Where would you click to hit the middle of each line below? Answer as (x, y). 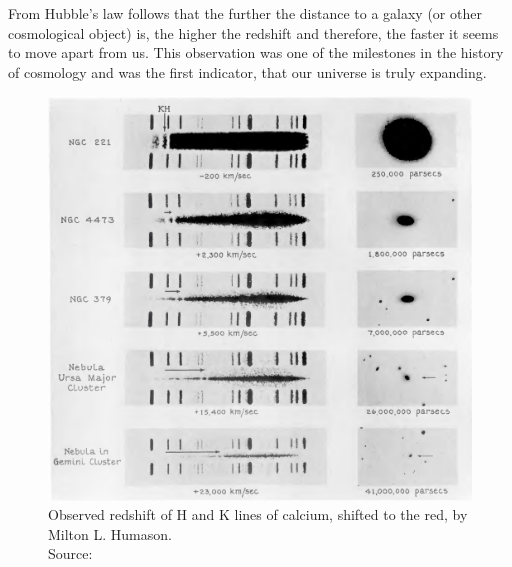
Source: (70, 553)
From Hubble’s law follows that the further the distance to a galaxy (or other (245, 13)
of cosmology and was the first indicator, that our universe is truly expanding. (247, 71)
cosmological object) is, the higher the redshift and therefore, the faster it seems (253, 32)
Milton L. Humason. (110, 533)
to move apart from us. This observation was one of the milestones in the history (256, 52)
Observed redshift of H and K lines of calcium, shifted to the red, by (258, 514)
